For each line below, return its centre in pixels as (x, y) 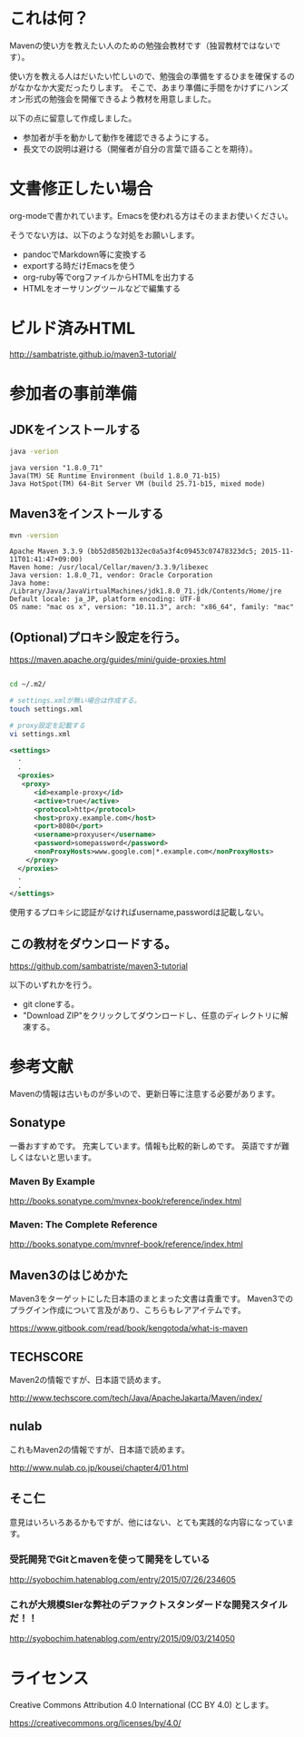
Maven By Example (52, 1181)
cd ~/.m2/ (28, 685)
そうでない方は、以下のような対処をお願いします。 (104, 235)
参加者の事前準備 (74, 394)
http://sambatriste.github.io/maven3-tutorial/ (93, 354)
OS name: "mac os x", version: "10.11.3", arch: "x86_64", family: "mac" (152, 607)
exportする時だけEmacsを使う (79, 265)
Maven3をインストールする (87, 514)
